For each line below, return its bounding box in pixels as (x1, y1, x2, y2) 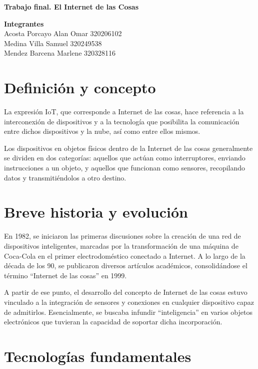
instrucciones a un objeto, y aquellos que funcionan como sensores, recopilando (4, 162, 245, 173)
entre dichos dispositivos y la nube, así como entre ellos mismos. (4, 126, 200, 136)
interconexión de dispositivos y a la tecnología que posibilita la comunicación (4, 116, 239, 126)
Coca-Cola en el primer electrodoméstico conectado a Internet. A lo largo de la (4, 250, 245, 261)
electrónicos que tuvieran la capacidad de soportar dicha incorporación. (4, 316, 222, 327)
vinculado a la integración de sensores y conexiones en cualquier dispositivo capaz (4, 296, 254, 307)
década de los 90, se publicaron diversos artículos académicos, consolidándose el (4, 260, 247, 271)
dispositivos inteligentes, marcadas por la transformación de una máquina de (4, 240, 238, 251)
